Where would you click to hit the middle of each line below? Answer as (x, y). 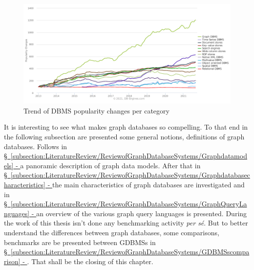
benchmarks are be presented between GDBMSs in (80, 242)
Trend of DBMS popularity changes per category (96, 110)
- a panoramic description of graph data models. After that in (108, 165)
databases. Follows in (36, 146)
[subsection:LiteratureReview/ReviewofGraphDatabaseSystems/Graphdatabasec (130, 175)
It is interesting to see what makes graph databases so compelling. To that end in (126, 127)
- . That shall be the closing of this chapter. (88, 261)
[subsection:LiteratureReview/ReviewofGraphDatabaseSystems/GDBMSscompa (130, 252)
